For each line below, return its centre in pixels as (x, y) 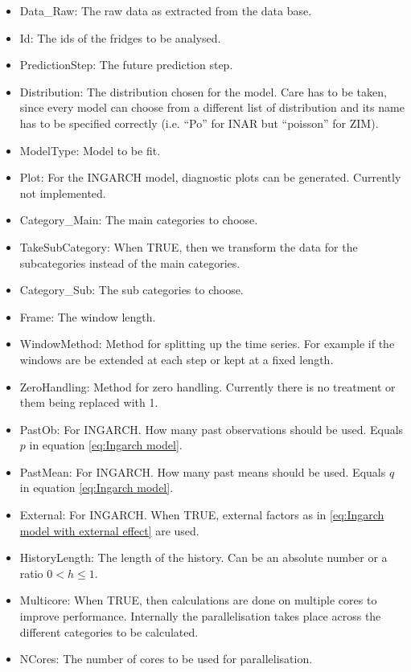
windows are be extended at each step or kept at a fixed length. (177, 359)
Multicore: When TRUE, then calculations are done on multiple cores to (198, 600)
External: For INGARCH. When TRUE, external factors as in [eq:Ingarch (202, 515)
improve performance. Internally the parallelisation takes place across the (200, 616)
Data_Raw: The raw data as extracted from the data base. (166, 10)
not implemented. (63, 193)
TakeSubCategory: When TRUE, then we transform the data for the (189, 246)
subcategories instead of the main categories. (130, 262)
